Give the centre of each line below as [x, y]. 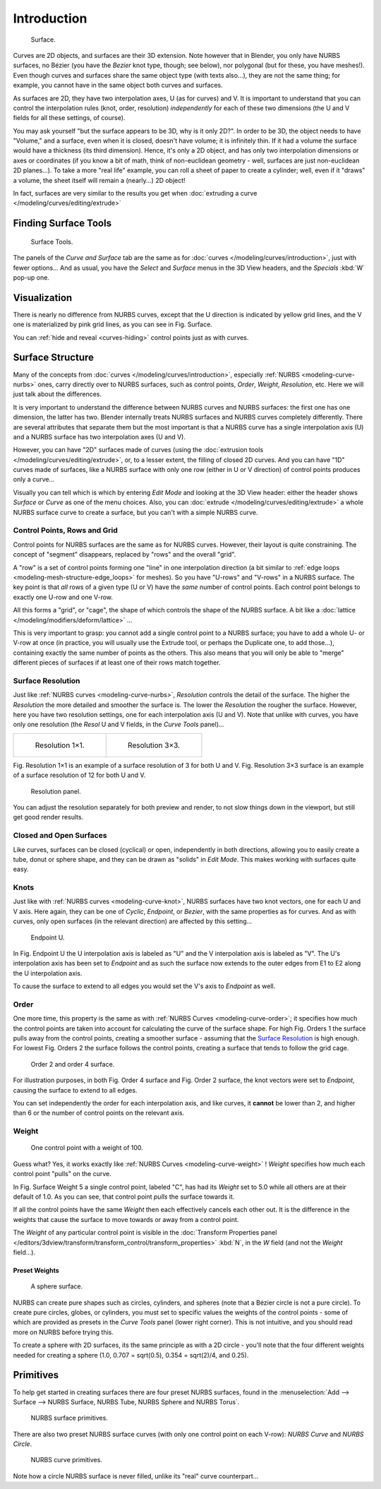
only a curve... [34, 480]
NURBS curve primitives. [66, 1460]
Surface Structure [54, 358]
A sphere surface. [57, 1286]
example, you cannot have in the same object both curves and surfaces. [118, 85]
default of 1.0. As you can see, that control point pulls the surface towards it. [124, 1197]
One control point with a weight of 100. [87, 1148]
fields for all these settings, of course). [69, 118]
